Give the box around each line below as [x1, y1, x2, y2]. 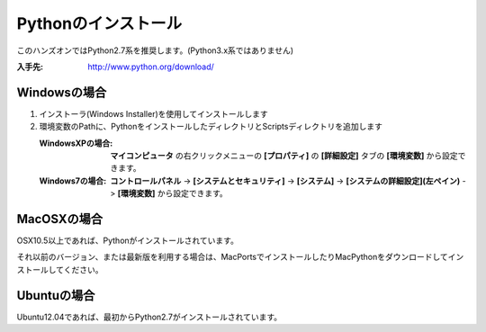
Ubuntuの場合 [16, 288, 95, 303]
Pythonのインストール [16, 13, 183, 33]
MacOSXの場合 [16, 211, 103, 227]
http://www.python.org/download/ [87, 61, 215, 72]
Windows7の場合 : [39, 175, 107, 186]
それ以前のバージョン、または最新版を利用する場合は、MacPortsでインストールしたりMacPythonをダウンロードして [16, 252, 449, 263]
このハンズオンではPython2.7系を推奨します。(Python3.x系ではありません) [16, 45, 294, 56]
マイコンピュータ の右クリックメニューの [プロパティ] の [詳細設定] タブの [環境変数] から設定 [110, 150, 458, 161]
